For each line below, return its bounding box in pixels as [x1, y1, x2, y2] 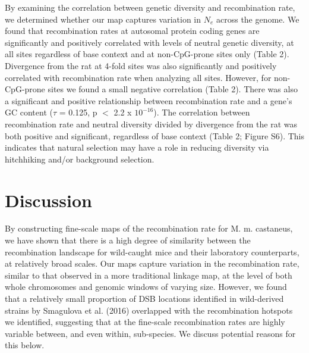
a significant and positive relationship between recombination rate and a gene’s [5, 94, 292, 107]
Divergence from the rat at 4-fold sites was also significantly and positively [5, 59, 277, 71]
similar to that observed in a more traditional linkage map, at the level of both [5, 268, 292, 281]
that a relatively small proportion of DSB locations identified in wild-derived [5, 292, 284, 304]
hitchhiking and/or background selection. [5, 152, 154, 165]
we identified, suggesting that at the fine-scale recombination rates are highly [5, 315, 285, 328]
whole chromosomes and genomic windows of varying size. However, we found [5, 280, 287, 293]
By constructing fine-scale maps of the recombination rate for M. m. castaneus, [5, 222, 293, 235]
